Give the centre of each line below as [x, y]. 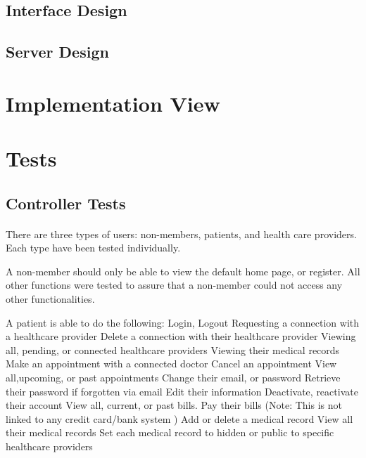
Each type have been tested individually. [93, 248]
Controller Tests [66, 203]
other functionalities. [50, 299]
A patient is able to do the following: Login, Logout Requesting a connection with [183, 322]
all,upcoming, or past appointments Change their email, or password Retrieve [173, 378]
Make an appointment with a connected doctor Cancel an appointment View [171, 364]
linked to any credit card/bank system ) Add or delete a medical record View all [179, 418]
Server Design [57, 52]
